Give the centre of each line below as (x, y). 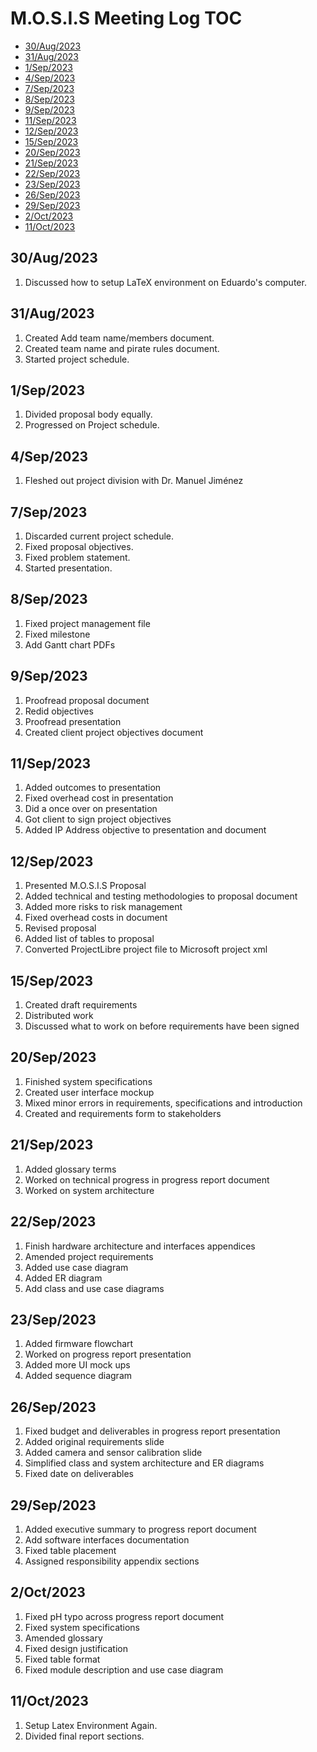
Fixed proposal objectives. (79, 546)
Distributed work (59, 1016)
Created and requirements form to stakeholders (123, 1113)
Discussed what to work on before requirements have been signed (162, 1026)
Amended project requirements (89, 1256)
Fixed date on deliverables (79, 1474)
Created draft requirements (81, 1005)
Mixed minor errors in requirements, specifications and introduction (163, 1103)
